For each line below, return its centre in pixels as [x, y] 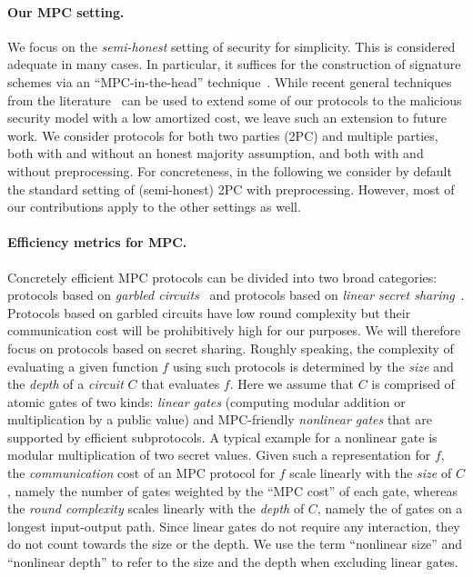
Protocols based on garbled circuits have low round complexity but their [209, 312]
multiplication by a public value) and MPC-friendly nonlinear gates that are [220, 419]
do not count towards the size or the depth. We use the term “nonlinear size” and [235, 544]
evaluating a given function [83, 366]
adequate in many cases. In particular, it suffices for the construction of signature [234, 64]
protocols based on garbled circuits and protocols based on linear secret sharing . [236, 295]
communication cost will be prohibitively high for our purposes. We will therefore [234, 330]
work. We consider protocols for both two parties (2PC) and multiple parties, [223, 135]
